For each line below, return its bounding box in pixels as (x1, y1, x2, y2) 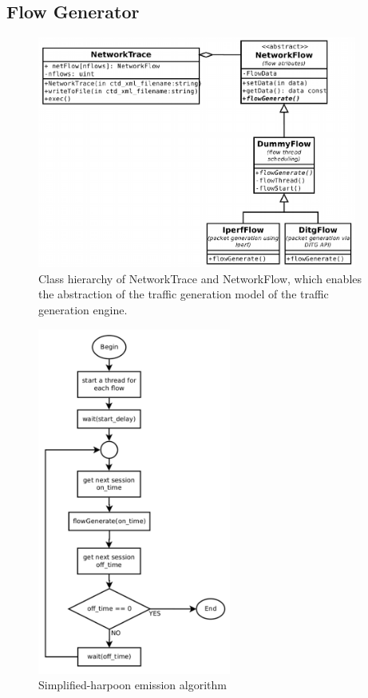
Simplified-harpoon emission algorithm (38, 676, 227, 693)
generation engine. (38, 301, 128, 317)
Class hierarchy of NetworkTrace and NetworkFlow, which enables (38, 270, 362, 286)
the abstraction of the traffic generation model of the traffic (38, 286, 329, 302)
